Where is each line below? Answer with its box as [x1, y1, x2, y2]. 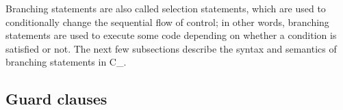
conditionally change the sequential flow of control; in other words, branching [5, 14, 329, 29]
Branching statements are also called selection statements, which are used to [5, 1, 326, 15]
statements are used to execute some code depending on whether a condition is [5, 28, 337, 42]
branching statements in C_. [5, 55, 127, 69]
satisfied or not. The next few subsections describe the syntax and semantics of [5, 41, 337, 55]
